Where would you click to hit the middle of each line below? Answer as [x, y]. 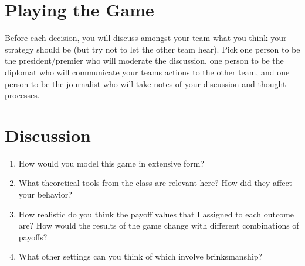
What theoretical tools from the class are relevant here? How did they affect [155, 183]
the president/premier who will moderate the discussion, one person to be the [144, 61]
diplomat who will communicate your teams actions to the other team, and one [147, 72]
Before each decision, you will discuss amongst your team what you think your [146, 38]
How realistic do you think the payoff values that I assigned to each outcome [156, 214]
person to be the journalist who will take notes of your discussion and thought [145, 83]
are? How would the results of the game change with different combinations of [159, 225]
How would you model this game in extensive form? [111, 163]
